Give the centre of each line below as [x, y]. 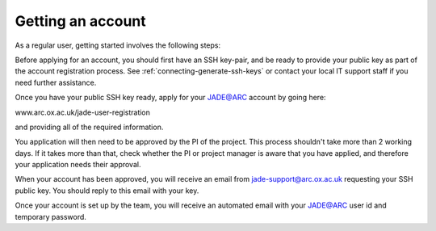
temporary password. [50, 216]
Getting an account [81, 21]
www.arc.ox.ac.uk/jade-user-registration [83, 112]
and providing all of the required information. [89, 127]
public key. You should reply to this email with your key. [107, 191]
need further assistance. [56, 82]
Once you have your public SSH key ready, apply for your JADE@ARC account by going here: [170, 98]
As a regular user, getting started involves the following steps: [118, 45]
